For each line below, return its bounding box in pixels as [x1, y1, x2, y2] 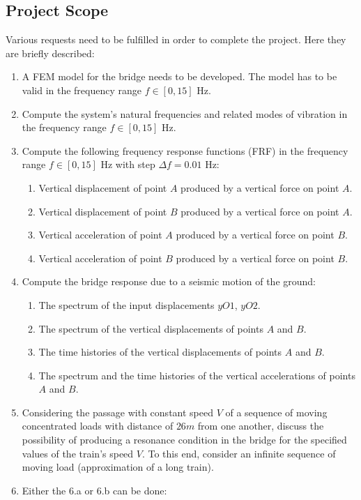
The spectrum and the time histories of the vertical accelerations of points [38, 368, 355, 382]
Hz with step [100, 157, 155, 172]
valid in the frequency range [22, 82, 142, 97]
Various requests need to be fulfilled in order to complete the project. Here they [6, 32, 346, 47]
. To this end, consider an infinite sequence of [141, 446, 336, 460]
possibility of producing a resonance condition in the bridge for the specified [22, 432, 347, 447]
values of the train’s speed [22, 446, 134, 460]
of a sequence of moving [225, 404, 328, 419]
